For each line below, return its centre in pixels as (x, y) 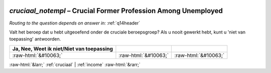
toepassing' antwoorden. (35, 39)
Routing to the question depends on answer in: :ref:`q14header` (75, 23)
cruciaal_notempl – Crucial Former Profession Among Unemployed (116, 11)
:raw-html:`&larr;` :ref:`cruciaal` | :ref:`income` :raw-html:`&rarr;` (75, 64)
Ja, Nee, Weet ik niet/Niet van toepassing (62, 48)
